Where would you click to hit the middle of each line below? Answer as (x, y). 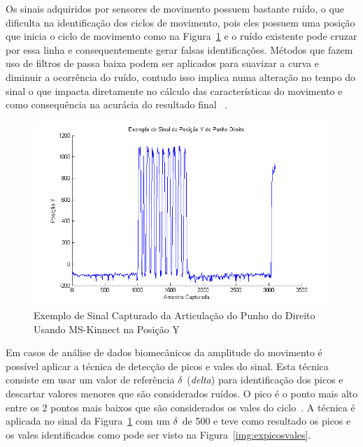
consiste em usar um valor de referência (90, 380)
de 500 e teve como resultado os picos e (266, 421)
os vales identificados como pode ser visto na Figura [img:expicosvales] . (158, 434)
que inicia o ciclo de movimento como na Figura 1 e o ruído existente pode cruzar (181, 36)
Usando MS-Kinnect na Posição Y (107, 329)
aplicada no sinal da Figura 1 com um (88, 421)
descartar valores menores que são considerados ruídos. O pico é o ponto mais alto (182, 394)
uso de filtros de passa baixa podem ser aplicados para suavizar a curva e (162, 63)
